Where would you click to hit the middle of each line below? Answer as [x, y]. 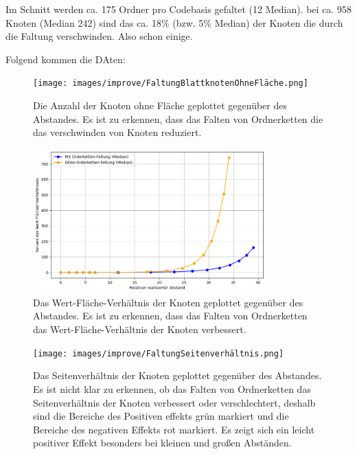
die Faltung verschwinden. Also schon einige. [99, 36]
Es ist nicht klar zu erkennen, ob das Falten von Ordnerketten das [172, 388]
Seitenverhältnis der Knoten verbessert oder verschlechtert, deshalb [174, 402]
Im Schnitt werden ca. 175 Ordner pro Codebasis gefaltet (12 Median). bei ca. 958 [178, 9]
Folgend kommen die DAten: [66, 59]
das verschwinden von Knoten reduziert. [117, 132]
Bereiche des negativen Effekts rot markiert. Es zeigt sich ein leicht [174, 429]
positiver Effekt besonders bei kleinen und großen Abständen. [162, 443]
